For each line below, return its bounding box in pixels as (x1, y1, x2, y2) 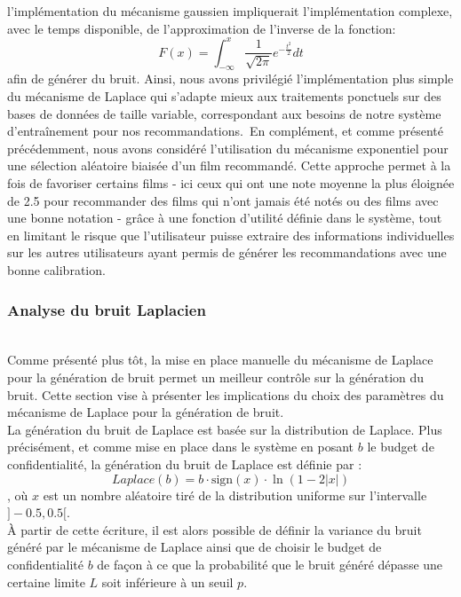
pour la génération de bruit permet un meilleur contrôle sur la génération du (7, 368, 425, 387)
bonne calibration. (7, 261, 106, 279)
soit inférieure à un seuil (101, 572, 234, 591)
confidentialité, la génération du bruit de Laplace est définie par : (7, 454, 362, 473)
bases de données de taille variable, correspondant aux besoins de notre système (7, 104, 441, 122)
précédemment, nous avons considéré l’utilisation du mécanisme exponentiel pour (7, 138, 449, 157)
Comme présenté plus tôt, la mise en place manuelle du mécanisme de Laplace (7, 350, 433, 369)
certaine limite (7, 572, 85, 591)
